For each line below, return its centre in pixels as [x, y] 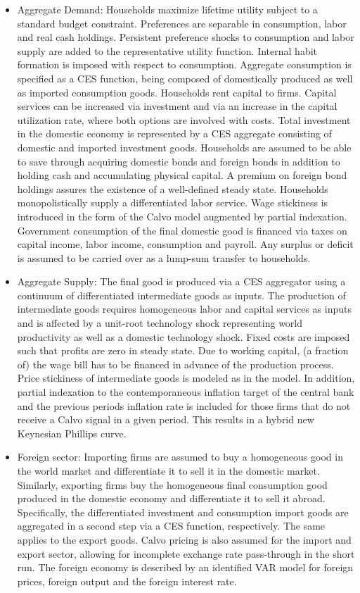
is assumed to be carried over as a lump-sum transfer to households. [164, 257]
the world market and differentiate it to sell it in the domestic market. [168, 470]
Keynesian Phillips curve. [72, 433]
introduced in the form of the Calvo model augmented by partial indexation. [182, 216]
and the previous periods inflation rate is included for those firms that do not [184, 405]
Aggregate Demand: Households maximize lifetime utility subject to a [167, 9]
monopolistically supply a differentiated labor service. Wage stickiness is [173, 202]
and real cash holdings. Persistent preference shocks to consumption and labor [186, 37]
